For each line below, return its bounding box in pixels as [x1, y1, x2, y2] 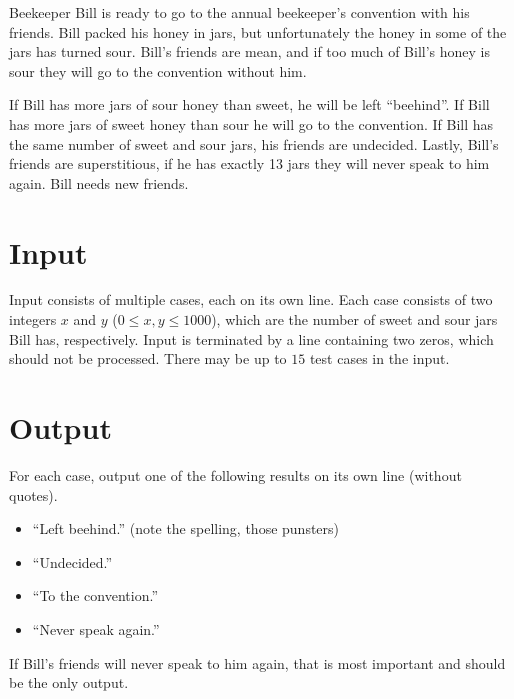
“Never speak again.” [32, 618, 160, 639]
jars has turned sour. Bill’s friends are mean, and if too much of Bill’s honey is [9, 41, 491, 62]
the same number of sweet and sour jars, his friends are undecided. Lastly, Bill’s [9, 133, 499, 154]
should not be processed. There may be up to [9, 348, 287, 369]
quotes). [9, 484, 58, 505]
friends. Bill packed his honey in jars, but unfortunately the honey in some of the [9, 21, 507, 42]
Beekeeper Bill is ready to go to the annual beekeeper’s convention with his [9, 2, 470, 22]
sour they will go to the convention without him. [9, 60, 307, 81]
